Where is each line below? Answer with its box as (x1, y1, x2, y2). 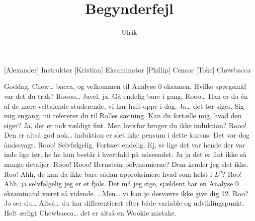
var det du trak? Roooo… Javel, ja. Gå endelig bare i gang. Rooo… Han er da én (4, 90, 248, 101)
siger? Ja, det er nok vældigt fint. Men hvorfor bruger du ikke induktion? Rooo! (4, 120, 247, 130)
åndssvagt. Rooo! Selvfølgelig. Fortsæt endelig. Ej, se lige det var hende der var (4, 139, 245, 149)
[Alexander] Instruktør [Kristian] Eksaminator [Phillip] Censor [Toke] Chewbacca (4, 64, 251, 74)
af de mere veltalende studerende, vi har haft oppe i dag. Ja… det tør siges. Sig (4, 100, 244, 111)
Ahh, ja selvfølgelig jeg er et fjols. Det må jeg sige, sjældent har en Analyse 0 (4, 178, 239, 189)
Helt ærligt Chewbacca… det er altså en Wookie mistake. (4, 208, 176, 218)
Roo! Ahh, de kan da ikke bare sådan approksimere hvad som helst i (4, 168, 212, 179)
